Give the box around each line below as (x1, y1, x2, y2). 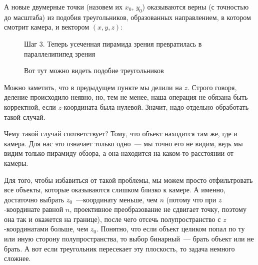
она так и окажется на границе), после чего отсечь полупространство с (4, 213, 221, 224)
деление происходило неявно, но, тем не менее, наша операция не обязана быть (4, 92, 248, 102)
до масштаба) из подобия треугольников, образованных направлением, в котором (4, 12, 251, 22)
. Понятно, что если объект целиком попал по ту (96, 223, 245, 234)
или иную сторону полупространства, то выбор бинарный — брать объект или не (4, 233, 254, 244)
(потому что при (166, 194, 216, 204)
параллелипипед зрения (24, 48, 95, 59)
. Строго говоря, (187, 82, 237, 92)
